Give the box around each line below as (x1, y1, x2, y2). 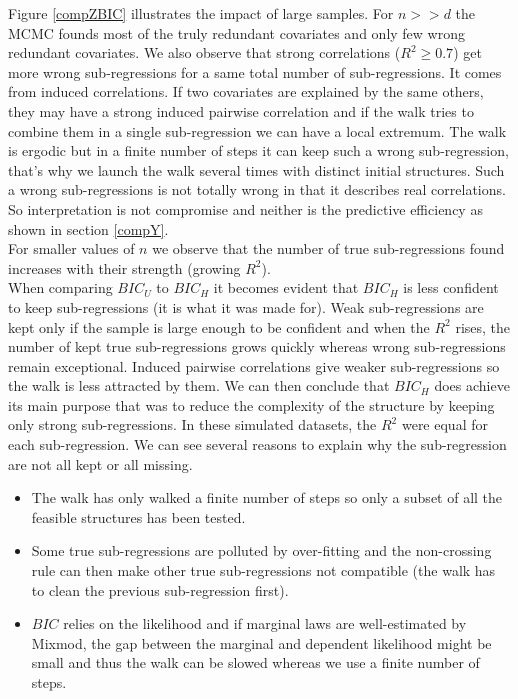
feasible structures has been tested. (31, 506, 246, 527)
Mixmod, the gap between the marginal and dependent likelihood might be (31, 632, 492, 653)
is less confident (403, 277, 499, 298)
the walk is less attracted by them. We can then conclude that (8, 375, 390, 396)
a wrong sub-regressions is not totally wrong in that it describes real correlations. (8, 179, 506, 200)
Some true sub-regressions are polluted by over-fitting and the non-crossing (31, 540, 492, 561)
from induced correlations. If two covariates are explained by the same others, (8, 81, 484, 102)
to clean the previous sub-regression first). (31, 579, 289, 600)
